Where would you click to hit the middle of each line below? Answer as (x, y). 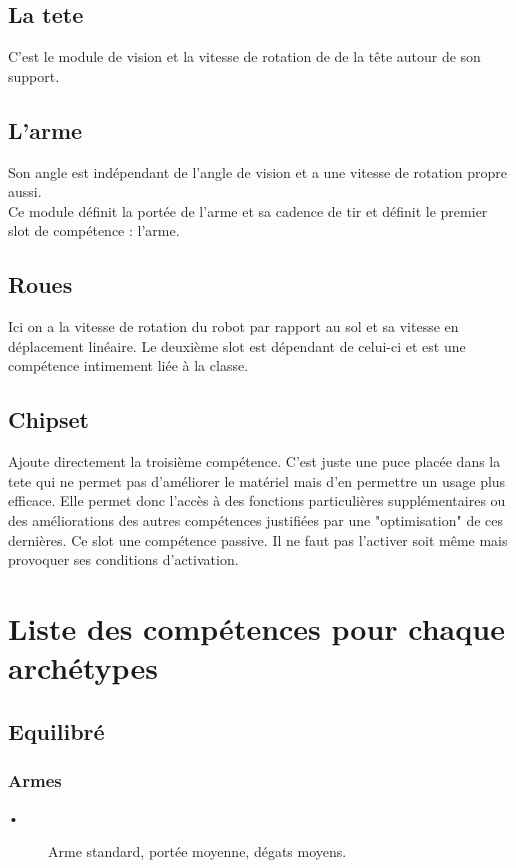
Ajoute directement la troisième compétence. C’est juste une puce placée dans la (254, 461)
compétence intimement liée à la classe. (128, 365)
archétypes (83, 667)
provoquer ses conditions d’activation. (123, 559)
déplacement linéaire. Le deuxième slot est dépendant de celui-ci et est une (237, 345)
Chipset (48, 419)
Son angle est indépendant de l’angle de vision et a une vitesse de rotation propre (257, 171)
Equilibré (56, 730)
